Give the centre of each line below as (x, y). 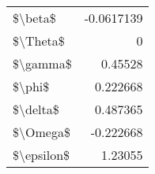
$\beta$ (34, 18)
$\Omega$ (42, 132)
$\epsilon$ (42, 155)
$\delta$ (36, 109)
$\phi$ (31, 86)
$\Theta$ (39, 41)
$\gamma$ (42, 63)
